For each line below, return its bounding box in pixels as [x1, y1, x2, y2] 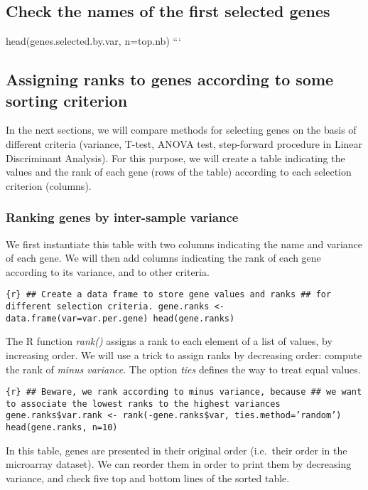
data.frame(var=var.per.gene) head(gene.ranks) [6, 313, 235, 324]
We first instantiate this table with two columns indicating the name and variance [6, 236, 363, 251]
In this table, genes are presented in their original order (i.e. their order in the [6, 442, 347, 457]
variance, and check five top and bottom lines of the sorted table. [6, 470, 290, 485]
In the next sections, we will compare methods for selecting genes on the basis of [6, 122, 357, 137]
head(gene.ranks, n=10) [6, 422, 118, 433]
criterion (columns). [6, 178, 92, 193]
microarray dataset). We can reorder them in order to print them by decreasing [6, 457, 352, 472]
